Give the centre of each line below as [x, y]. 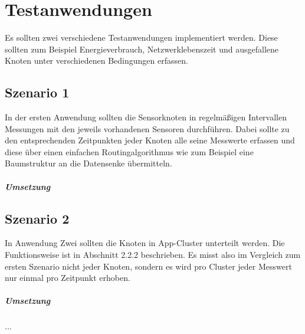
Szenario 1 [37, 92]
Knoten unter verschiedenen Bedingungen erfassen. [96, 60]
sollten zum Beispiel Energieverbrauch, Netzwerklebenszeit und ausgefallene [142, 49]
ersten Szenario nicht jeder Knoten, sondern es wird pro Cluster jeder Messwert [148, 266]
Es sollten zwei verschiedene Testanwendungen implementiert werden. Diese [141, 37]
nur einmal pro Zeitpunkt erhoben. [68, 278]
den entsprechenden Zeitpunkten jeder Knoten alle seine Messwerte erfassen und [150, 140]
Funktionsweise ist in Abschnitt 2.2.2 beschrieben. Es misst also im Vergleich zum [153, 255]
